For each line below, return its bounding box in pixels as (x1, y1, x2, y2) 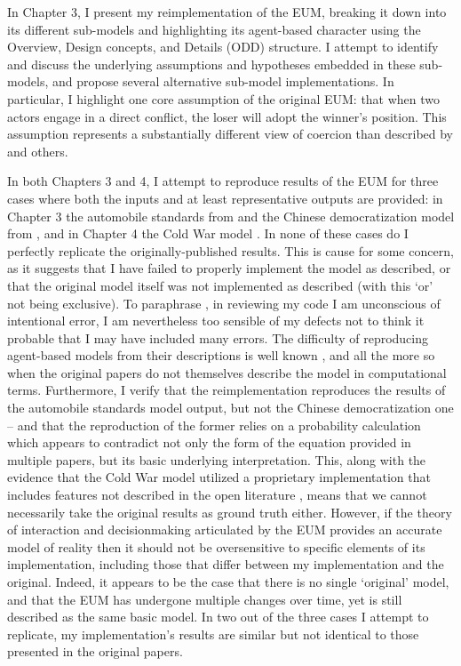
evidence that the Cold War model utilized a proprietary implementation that (7, 468, 431, 486)
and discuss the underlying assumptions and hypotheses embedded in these (7, 54, 416, 73)
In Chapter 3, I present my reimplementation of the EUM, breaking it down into (7, 3, 447, 20)
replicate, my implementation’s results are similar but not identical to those (7, 624, 419, 643)
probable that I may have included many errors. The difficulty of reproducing (7, 328, 429, 347)
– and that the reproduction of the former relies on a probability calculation (7, 415, 421, 434)
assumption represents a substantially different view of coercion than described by (7, 124, 454, 143)
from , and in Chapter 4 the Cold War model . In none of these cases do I (7, 224, 409, 243)
